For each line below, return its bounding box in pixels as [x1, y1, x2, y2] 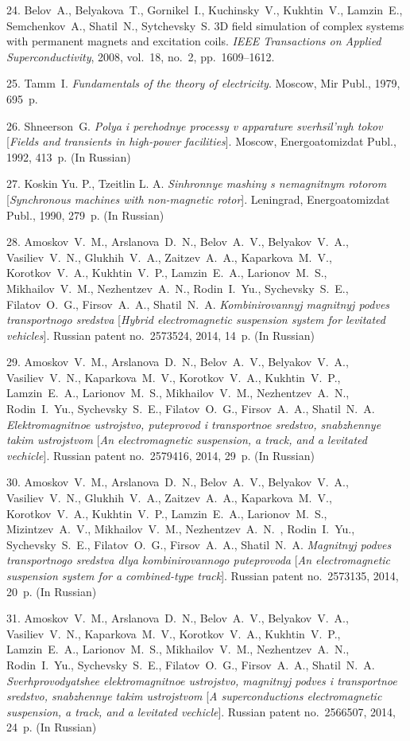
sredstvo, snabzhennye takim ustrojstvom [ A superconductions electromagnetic [6, 688, 382, 704]
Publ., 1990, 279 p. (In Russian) [6, 206, 164, 223]
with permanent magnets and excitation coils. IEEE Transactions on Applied [6, 33, 381, 49]
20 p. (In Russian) [6, 583, 97, 599]
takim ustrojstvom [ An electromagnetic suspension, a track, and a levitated [6, 431, 367, 448]
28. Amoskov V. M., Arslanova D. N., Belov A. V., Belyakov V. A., [6, 233, 349, 250]
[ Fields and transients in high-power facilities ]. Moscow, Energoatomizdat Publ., [6, 133, 396, 150]
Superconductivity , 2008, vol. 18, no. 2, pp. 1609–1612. [6, 48, 275, 64]
